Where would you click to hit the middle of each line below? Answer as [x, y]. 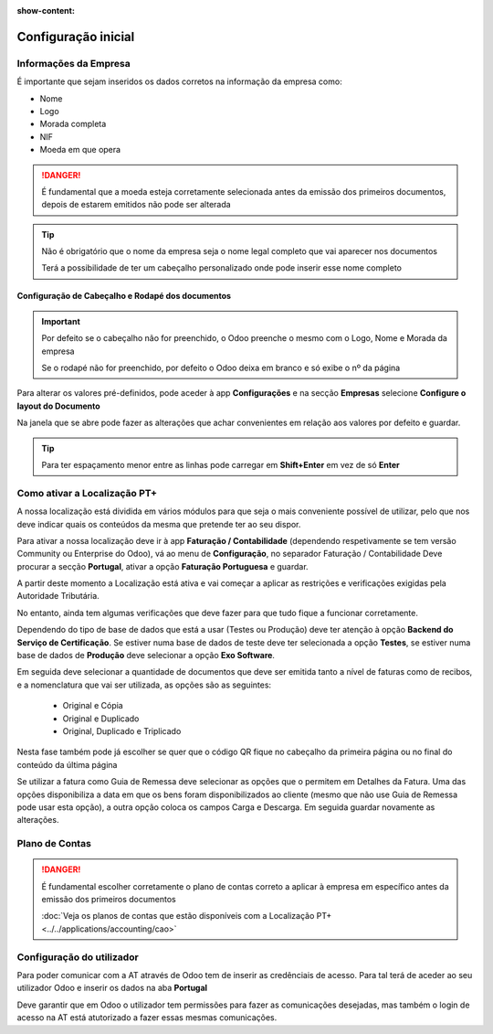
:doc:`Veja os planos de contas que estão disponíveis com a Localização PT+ [187, 916]
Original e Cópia [93, 706]
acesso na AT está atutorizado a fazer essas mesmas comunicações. [147, 1018]
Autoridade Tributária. [58, 596]
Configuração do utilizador [78, 957]
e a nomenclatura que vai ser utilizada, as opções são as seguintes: [144, 685]
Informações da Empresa [74, 63]
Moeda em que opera [80, 150]
